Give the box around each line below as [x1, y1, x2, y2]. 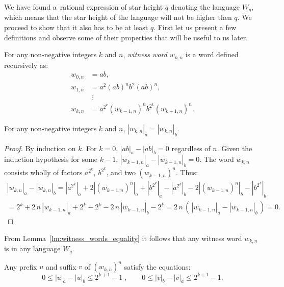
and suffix [45, 261, 76, 272]
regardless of [171, 142, 211, 153]
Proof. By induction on [4, 142, 76, 153]
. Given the [217, 142, 252, 153]
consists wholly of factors [4, 167, 83, 178]
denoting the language [170, 2, 240, 12]
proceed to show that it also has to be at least [4, 22, 148, 33]
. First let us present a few [153, 22, 237, 33]
